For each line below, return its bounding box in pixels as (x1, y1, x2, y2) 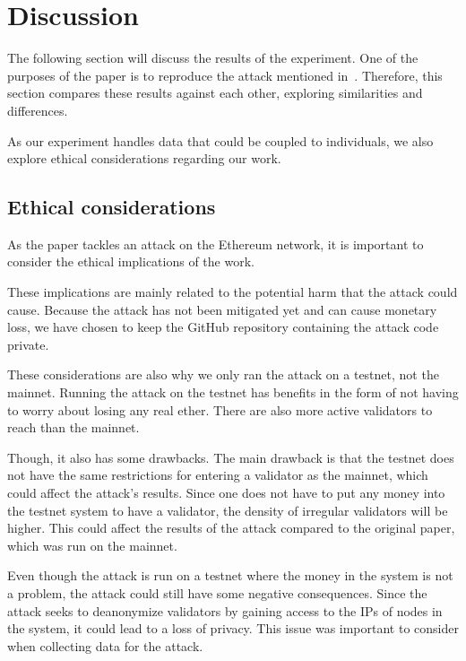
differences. (7, 100, 68, 119)
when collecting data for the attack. (7, 636, 203, 655)
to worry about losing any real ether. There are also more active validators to (7, 400, 433, 419)
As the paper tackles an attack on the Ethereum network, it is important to (7, 234, 424, 253)
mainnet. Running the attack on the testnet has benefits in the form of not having (7, 383, 459, 402)
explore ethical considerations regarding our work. (7, 149, 281, 168)
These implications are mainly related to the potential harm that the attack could (7, 283, 458, 301)
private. (7, 335, 49, 353)
